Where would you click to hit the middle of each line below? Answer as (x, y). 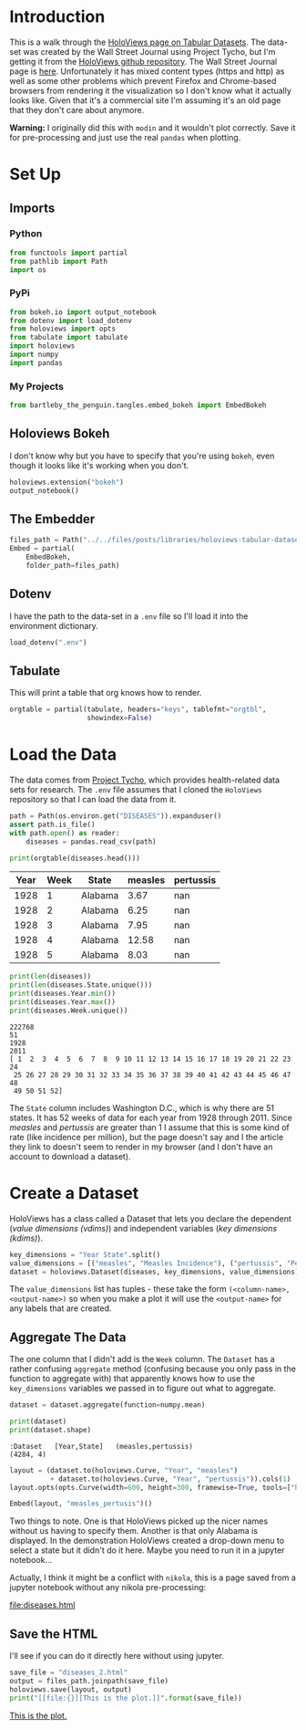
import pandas (36, 362)
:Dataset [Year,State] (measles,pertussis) (102, 1446)
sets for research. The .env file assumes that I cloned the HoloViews (136, 790)
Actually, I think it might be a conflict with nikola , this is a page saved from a (153, 1578)
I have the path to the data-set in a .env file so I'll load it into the (129, 616)
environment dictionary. (54, 625)
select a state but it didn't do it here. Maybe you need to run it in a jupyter (147, 1550)
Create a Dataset (74, 1194)
